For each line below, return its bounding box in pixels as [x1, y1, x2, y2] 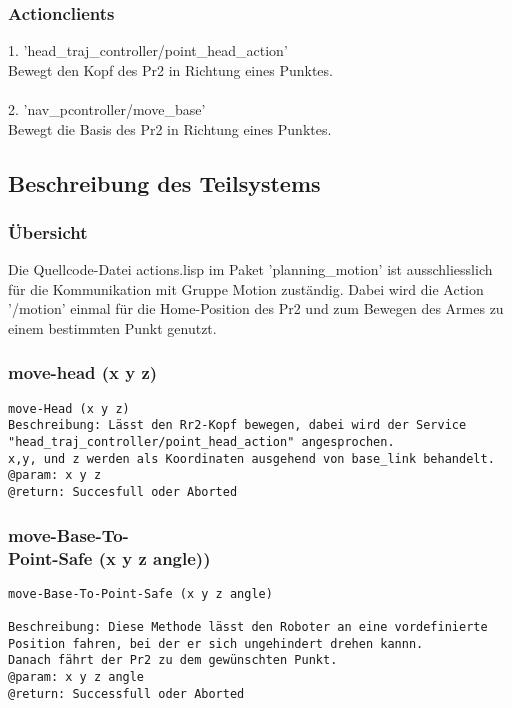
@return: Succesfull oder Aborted [8, 485, 238, 500]
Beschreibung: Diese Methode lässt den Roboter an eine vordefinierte [8, 620, 488, 635]
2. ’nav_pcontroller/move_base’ [8, 99, 206, 119]
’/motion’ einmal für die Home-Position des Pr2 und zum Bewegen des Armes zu [8, 298, 504, 319]
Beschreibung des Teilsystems [8, 167, 321, 198]
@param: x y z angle [8, 670, 145, 685]
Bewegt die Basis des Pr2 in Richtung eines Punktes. [8, 118, 332, 139]
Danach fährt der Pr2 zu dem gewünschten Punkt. [8, 653, 338, 668]
